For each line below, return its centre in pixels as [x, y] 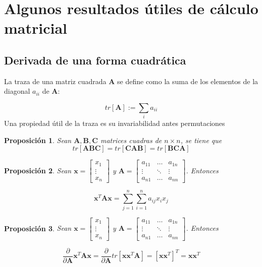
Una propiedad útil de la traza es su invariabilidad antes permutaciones [115, 123]
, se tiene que [201, 140]
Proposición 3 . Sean [38, 228]
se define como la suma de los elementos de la [188, 81]
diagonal [17, 91]
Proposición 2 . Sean [38, 170]
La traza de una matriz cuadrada [55, 81]
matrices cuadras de [131, 140]
